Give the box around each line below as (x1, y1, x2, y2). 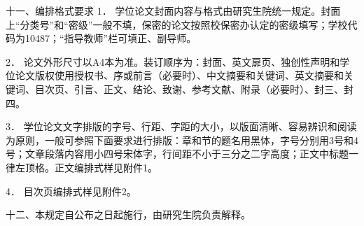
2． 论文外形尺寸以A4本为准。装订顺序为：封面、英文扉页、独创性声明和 (6, 54, 340, 69)
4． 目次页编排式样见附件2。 (6, 183, 136, 198)
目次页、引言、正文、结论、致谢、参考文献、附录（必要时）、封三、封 (34, 81, 353, 96)
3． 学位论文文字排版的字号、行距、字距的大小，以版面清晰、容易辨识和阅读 (6, 119, 357, 134)
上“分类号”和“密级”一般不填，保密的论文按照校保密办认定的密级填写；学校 (6, 17, 348, 31)
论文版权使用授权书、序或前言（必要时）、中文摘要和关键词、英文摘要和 (15, 68, 344, 83)
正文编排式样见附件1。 (54, 160, 157, 174)
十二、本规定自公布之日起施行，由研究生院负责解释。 (6, 207, 251, 222)
